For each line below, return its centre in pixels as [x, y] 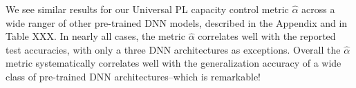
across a [318, 9]
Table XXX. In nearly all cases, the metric [95, 36]
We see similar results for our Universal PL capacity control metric [147, 9]
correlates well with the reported [267, 36]
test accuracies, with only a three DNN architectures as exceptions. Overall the [173, 49]
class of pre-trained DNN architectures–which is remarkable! [133, 76]
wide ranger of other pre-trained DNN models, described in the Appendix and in [177, 22]
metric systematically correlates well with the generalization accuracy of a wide [174, 63]
